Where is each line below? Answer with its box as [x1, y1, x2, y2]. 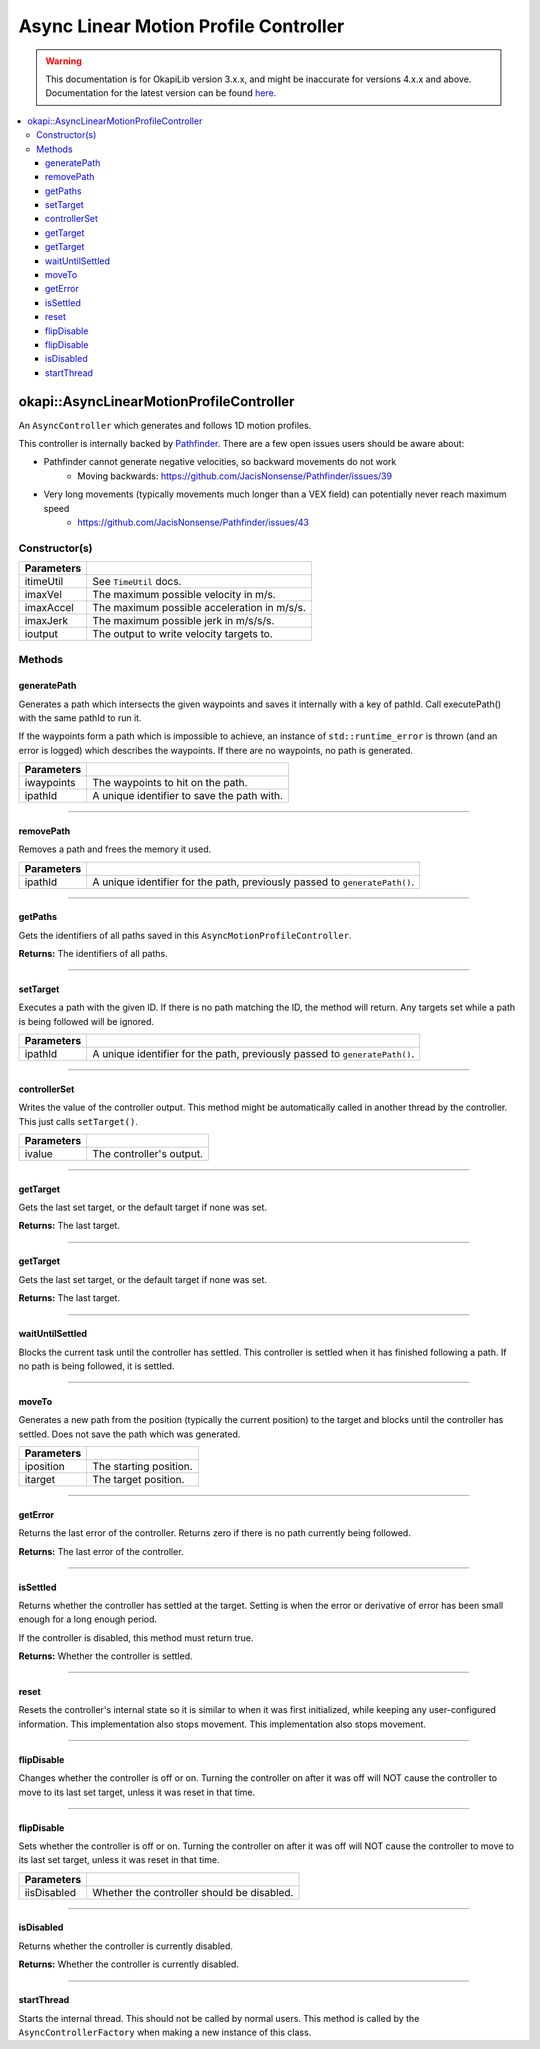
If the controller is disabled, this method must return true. [18, 1631, 254, 1644]
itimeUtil [24, 575, 64, 589]
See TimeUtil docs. [92, 575, 182, 589]
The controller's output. [92, 1147, 204, 1160]
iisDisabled [24, 1885, 77, 1899]
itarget [24, 1473, 56, 1487]
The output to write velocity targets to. [92, 627, 274, 641]
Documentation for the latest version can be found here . [45, 87, 277, 99]
